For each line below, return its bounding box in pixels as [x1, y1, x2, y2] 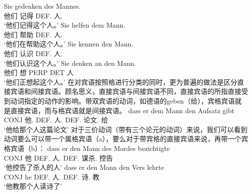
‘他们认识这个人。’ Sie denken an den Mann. [4, 58, 136, 68]
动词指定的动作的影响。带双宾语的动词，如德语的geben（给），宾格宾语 [10, 95, 235, 105]
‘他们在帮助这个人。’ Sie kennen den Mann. [4, 39, 134, 49]
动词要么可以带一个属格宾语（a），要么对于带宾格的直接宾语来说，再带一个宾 [4, 134, 248, 144]
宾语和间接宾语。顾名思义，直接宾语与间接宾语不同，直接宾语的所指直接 [10, 86, 241, 96]
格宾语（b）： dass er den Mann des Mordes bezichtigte [4, 143, 170, 153]
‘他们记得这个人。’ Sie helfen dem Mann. [4, 20, 126, 30]
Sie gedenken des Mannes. [4, 1, 81, 11]
